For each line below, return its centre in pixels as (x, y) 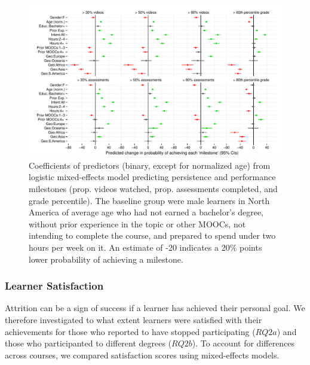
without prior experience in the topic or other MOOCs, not (137, 223)
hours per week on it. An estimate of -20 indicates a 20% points (145, 247)
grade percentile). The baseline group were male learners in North (149, 200)
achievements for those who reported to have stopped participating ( (130, 331)
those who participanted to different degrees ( (88, 343)
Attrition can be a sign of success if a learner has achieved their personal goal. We (155, 308)
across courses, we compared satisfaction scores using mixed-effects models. (142, 355)
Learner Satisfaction (54, 286)
